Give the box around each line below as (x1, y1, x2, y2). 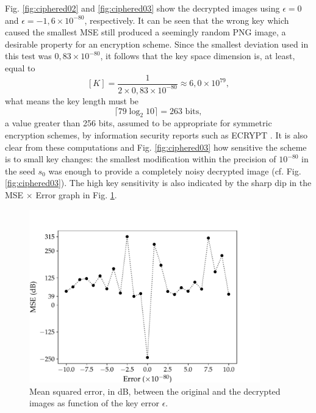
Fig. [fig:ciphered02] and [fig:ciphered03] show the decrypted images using (5, 2, 280, 14)
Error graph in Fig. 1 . (35, 188, 117, 201)
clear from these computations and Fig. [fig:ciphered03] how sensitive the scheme (5, 140, 307, 153)
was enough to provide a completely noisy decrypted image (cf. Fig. (48, 164, 301, 177)
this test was (5, 49, 52, 62)
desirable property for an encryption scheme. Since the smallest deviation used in (5, 37, 309, 50)
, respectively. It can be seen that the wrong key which (84, 13, 289, 26)
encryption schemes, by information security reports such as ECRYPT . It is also (5, 128, 308, 141)
